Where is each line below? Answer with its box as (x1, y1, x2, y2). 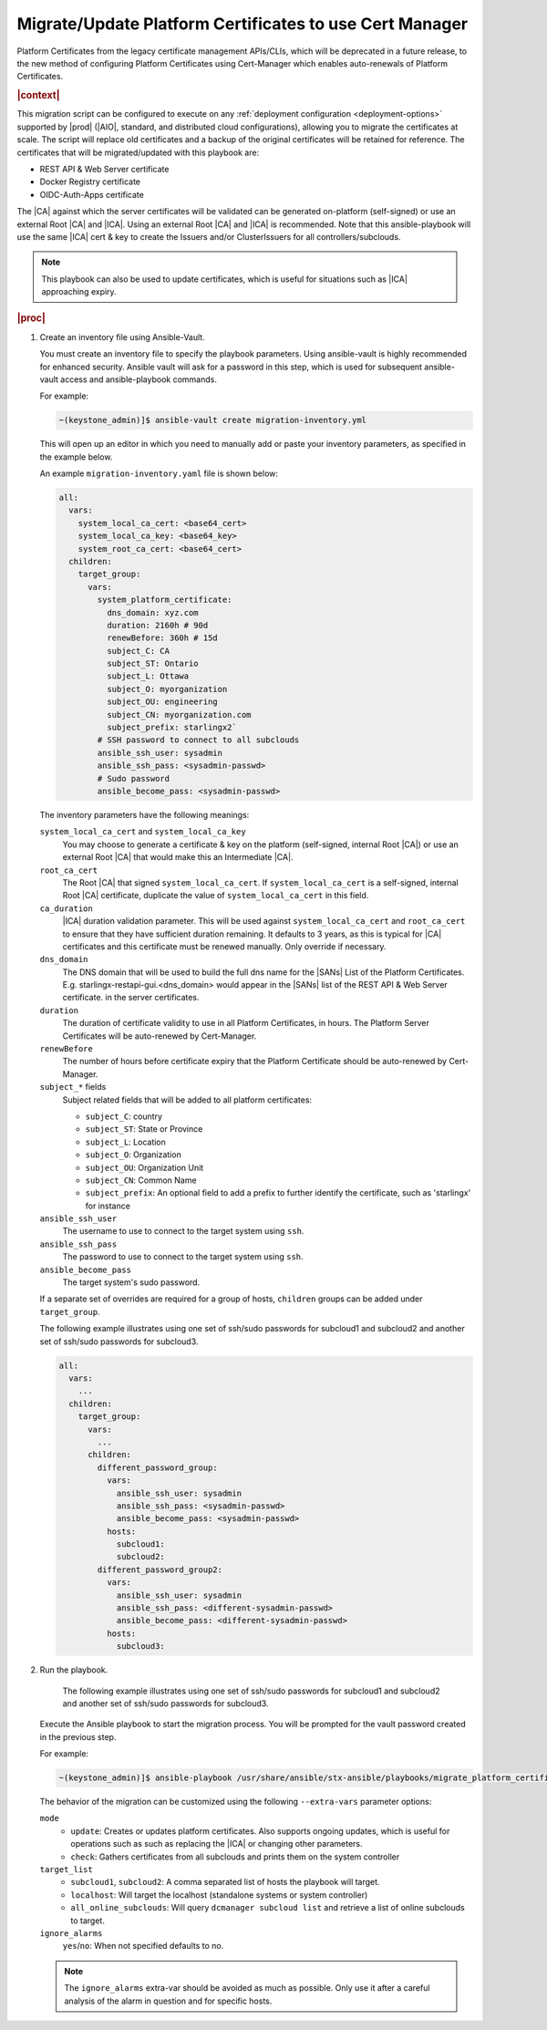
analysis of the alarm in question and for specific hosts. (64, 1995, 273, 2006)
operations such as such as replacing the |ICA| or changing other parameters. (70, 1838, 363, 1849)
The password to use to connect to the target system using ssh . (62, 1251, 304, 1262)
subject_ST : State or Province (85, 1124, 203, 1134)
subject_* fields (39, 1082, 107, 1093)
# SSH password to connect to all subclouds (97, 735, 300, 745)
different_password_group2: (97, 1564, 223, 1575)
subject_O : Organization (85, 1149, 181, 1160)
